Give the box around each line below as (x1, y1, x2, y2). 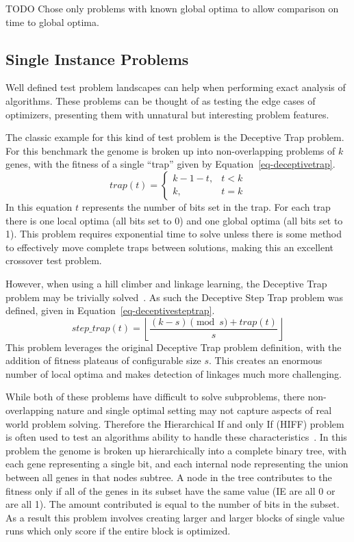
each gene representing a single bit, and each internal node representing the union (5, 456, 349, 471)
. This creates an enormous (209, 353, 323, 367)
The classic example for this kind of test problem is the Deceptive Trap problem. (5, 130, 344, 144)
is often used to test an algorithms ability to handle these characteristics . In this (5, 430, 347, 444)
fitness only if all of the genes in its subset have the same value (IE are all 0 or (5, 483, 336, 498)
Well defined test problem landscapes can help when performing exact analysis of (5, 80, 346, 94)
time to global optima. (5, 14, 99, 29)
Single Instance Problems (5, 48, 189, 69)
